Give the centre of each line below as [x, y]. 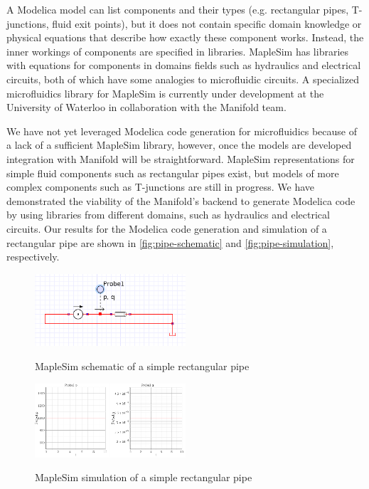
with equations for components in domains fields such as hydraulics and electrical [184, 65]
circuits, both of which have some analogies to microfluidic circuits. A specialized [183, 79]
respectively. [33, 257]
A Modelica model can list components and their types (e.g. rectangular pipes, [178, 9]
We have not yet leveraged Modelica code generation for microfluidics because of [182, 131]
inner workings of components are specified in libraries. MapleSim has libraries [178, 51]
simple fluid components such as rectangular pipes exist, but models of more [173, 173]
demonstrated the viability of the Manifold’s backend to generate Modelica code [181, 200]
